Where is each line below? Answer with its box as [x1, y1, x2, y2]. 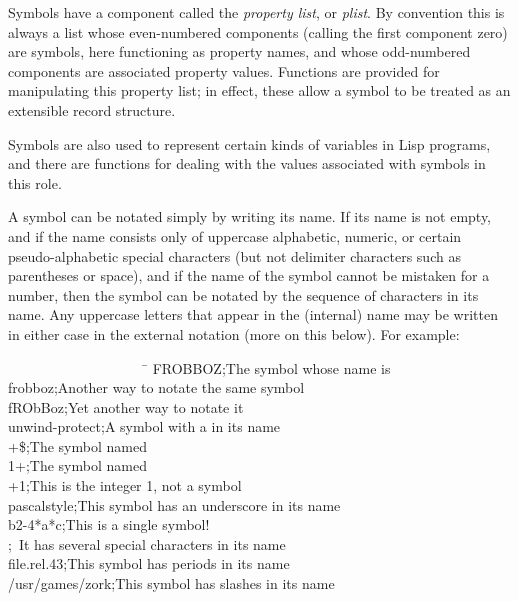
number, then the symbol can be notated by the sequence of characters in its [8, 284, 479, 305]
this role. [8, 172, 62, 193]
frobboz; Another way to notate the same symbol [8, 377, 305, 398]
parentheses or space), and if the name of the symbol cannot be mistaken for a [8, 265, 490, 286]
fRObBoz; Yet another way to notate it [8, 396, 244, 417]
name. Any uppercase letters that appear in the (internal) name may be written [8, 304, 498, 325]
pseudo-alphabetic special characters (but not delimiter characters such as [8, 245, 461, 266]
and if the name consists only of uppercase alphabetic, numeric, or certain [8, 225, 462, 246]
